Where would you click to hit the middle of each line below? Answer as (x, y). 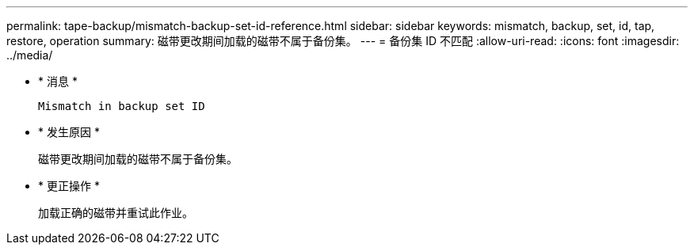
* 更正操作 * (69, 186)
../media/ (30, 55)
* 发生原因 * (69, 132)
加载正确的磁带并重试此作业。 (116, 213)
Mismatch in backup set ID (122, 106)
